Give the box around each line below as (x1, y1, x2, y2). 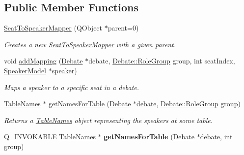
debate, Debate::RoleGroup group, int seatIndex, (88, 56, 235, 66)
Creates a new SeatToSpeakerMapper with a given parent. (4, 39, 176, 49)
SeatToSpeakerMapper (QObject (4, 23, 103, 33)
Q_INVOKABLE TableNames (4, 131, 96, 142)
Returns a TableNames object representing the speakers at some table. (4, 115, 213, 125)
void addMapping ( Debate (4, 56, 83, 66)
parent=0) (108, 23, 139, 33)
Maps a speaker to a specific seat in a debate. (4, 82, 139, 92)
